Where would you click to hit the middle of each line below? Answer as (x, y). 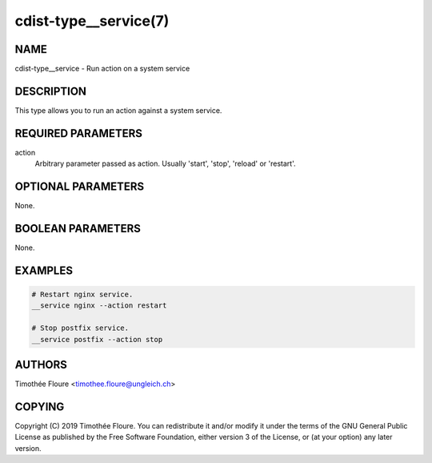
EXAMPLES (44, 270)
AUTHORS (41, 365)
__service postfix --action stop (97, 339)
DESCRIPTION (51, 91)
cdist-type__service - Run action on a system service (102, 69)
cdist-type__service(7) (92, 21)
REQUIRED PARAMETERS (79, 133)
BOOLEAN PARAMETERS (78, 228)
